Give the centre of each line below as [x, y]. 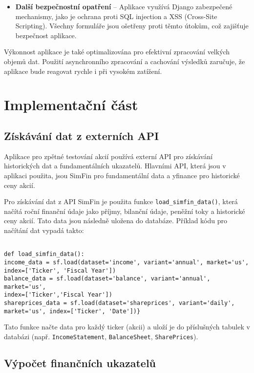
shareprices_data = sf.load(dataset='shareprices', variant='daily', [119, 303]
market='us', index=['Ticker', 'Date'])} [72, 311]
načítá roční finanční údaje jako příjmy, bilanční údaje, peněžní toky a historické [125, 211]
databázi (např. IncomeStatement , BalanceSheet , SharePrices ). [101, 337]
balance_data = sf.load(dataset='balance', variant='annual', [107, 279]
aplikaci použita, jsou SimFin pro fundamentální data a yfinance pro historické [122, 175]
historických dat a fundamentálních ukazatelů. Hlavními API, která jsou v [115, 166]
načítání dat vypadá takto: [44, 230]
